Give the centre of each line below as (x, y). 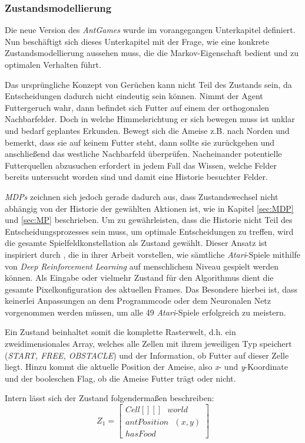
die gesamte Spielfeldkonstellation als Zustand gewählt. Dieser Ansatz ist (136, 243)
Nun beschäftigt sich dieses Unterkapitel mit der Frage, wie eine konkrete (137, 41)
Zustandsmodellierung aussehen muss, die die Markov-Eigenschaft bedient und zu (152, 53)
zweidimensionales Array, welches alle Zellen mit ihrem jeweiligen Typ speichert (148, 344)
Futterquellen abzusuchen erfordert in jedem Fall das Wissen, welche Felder (141, 165)
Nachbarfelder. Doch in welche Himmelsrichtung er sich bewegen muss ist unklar (150, 119)
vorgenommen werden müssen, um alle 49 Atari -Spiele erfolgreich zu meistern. (145, 312)
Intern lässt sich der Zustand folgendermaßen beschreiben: (110, 398)
